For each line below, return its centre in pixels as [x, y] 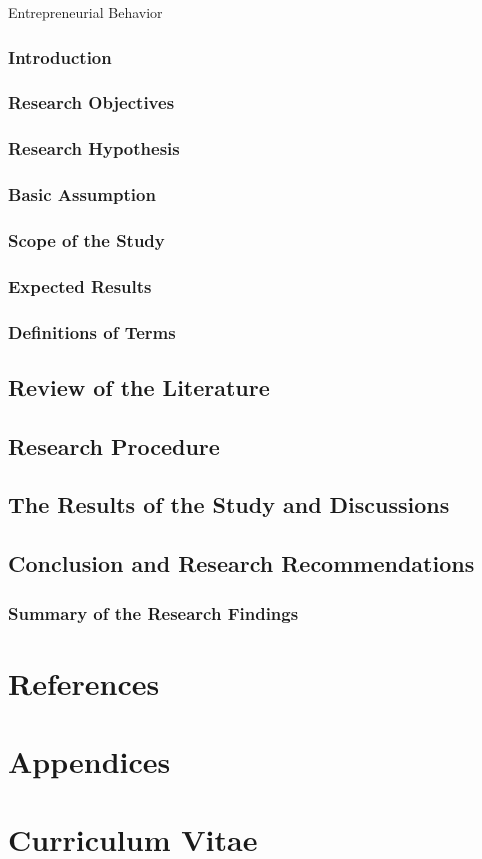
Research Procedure [114, 445]
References [84, 682]
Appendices [89, 761]
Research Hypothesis [94, 148]
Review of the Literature [139, 386]
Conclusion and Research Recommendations [241, 563]
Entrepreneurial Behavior [85, 12]
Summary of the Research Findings [153, 612]
